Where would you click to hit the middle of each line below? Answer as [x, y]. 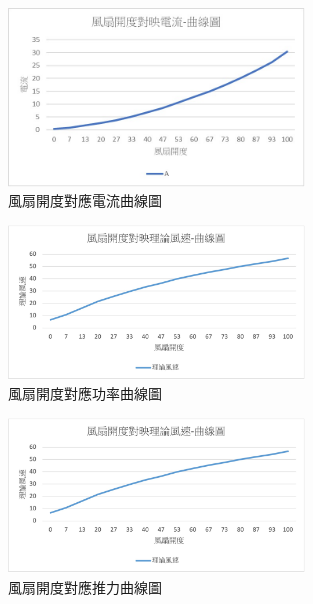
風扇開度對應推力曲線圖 [85, 586]
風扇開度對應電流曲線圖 [85, 200]
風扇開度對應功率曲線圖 [85, 393]
